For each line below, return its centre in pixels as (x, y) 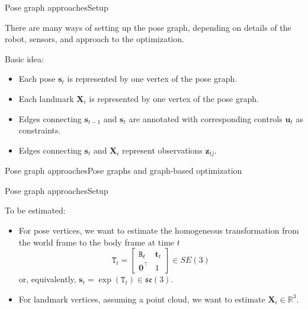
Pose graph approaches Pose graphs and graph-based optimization (123, 171)
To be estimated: (35, 210)
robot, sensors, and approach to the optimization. (94, 39)
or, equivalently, (47, 279)
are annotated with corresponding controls (206, 118)
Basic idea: (24, 58)
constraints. (40, 130)
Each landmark (46, 98)
